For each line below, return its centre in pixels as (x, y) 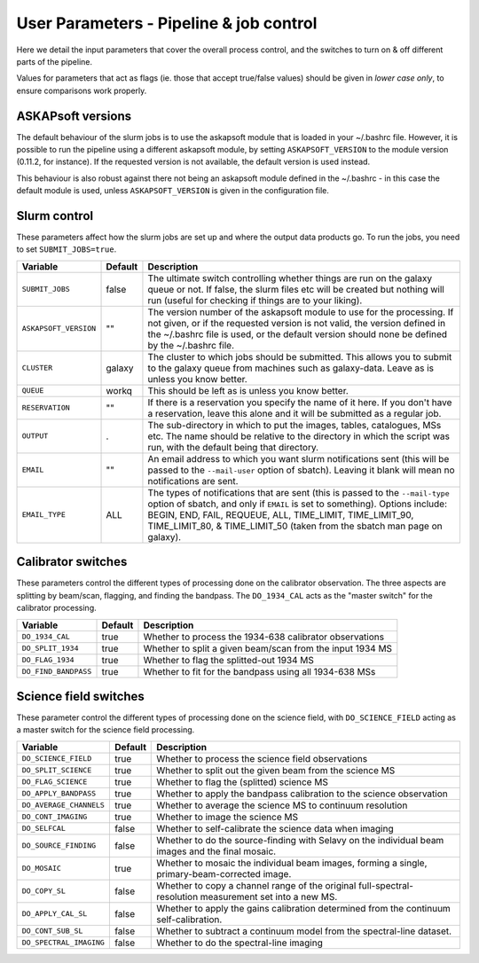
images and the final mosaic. (216, 851)
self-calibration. (189, 920)
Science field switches (81, 696)
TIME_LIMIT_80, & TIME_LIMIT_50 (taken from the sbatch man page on (295, 526)
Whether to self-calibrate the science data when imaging (275, 828)
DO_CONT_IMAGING (55, 817)
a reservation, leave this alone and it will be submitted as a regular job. (294, 413)
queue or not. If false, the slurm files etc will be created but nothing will (296, 289)
